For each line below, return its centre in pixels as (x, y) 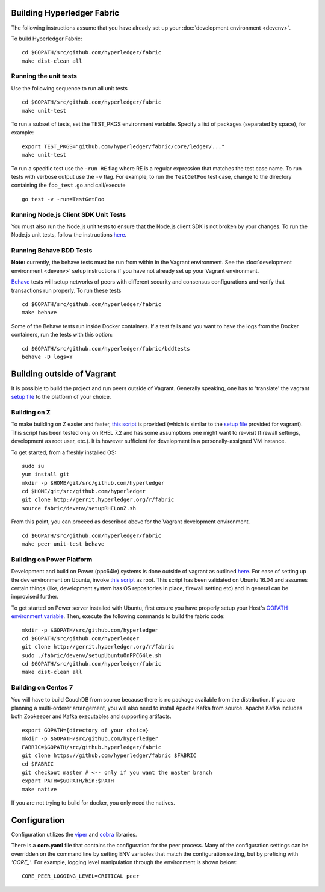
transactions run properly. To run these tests (66, 290)
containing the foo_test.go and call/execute (68, 185)
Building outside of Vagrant (63, 374)
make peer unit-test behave (63, 544)
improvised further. (35, 597)
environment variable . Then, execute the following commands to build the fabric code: (118, 616)
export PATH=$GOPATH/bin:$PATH (68, 781)
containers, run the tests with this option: (62, 335)
